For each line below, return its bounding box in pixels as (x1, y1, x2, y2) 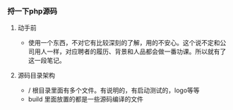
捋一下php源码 (7, 6, 58, 16)
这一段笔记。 (28, 56, 66, 65)
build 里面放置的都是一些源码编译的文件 (28, 95, 143, 104)
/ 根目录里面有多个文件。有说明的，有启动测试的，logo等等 (28, 86, 200, 94)
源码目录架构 (17, 71, 55, 80)
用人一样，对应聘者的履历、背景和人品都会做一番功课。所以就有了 (34, 47, 227, 56)
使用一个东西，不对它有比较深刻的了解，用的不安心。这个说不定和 (28, 39, 220, 47)
